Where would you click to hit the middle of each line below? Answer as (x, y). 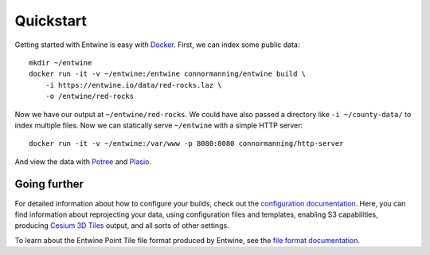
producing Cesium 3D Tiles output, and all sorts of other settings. (122, 226)
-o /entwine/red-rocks (90, 96)
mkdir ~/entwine (61, 63)
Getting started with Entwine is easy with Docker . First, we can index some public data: (157, 45)
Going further (49, 184)
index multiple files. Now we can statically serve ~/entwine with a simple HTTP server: (158, 125)
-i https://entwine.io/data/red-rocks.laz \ (133, 85)
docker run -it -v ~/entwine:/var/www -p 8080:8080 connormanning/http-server (186, 144)
